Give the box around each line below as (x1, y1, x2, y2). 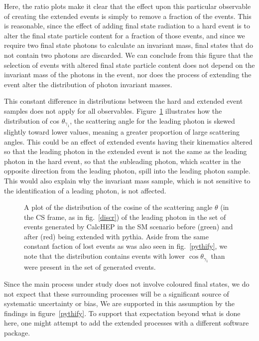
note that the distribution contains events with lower (24, 251, 185, 261)
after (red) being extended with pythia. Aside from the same (24, 231, 209, 241)
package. (4, 328, 30, 338)
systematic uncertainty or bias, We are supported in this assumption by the (4, 298, 235, 309)
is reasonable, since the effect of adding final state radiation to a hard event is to (4, 20, 250, 31)
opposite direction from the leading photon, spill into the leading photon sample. (4, 166, 251, 176)
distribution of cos (4, 115, 60, 126)
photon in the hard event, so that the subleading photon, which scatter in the (4, 156, 241, 166)
